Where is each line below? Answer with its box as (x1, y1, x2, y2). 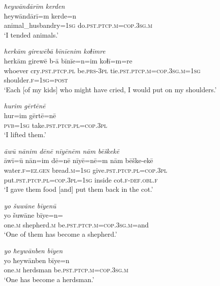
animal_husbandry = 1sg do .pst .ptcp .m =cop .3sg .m (4, 20, 153, 30)
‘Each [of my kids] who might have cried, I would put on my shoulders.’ (4, 84, 217, 94)
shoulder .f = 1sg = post (4, 75, 68, 85)
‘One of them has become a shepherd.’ (4, 229, 117, 239)
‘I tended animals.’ (4, 29, 59, 40)
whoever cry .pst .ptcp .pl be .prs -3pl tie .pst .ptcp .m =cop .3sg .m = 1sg (4, 65, 201, 75)
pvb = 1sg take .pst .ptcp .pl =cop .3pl (4, 120, 108, 130)
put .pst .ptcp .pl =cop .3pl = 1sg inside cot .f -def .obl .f (4, 174, 158, 184)
